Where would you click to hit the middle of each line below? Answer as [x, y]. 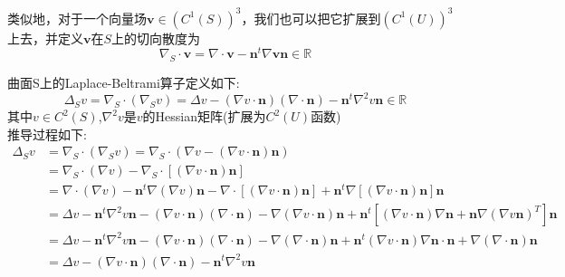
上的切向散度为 [156, 38]
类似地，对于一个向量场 [77, 18]
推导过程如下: [47, 134]
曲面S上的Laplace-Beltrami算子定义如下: [124, 82]
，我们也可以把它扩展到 [311, 18]
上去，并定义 [45, 38]
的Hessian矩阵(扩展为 [204, 116]
